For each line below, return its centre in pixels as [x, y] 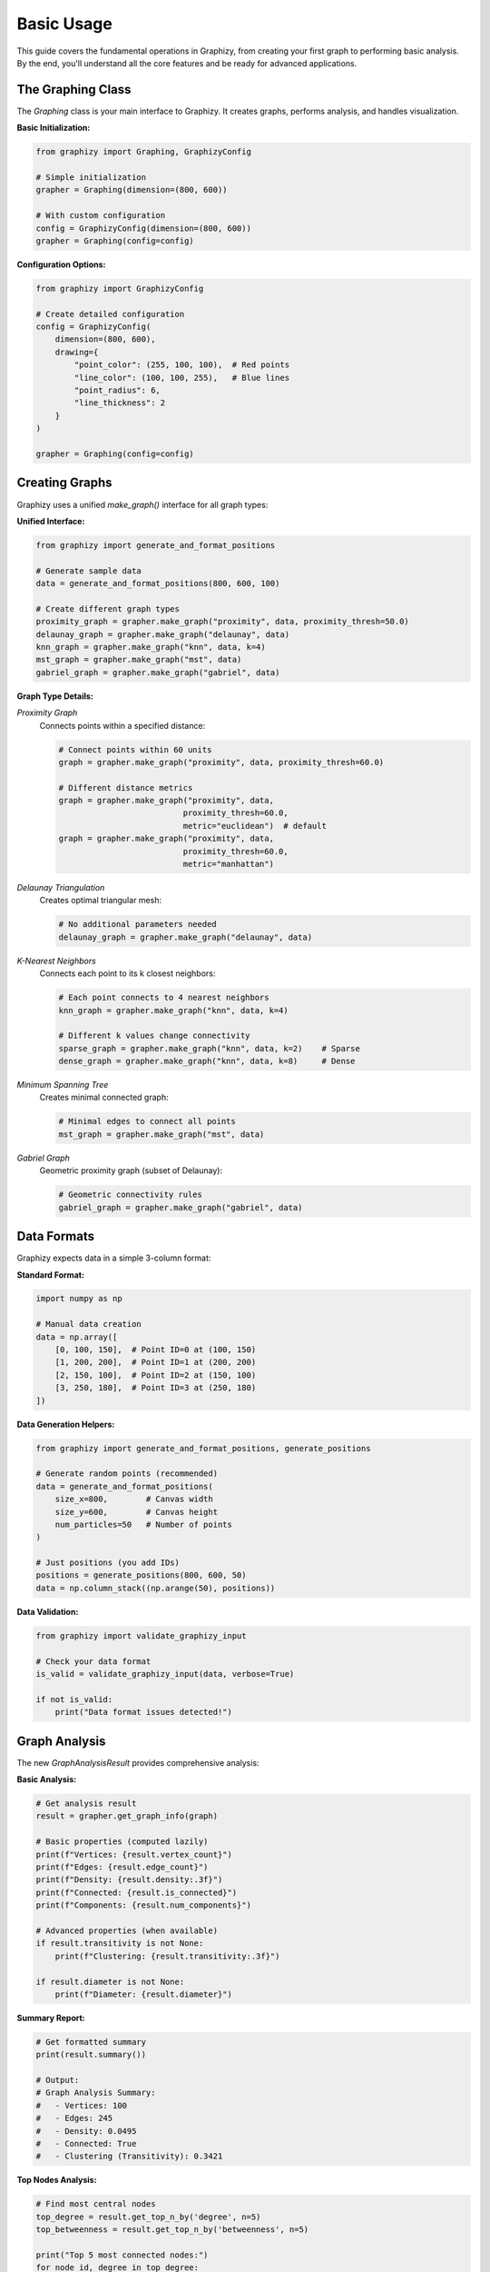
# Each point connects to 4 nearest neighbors [164, 998]
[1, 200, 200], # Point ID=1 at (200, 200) [156, 1362]
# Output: [58, 2080]
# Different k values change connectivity [154, 1036]
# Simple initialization [91, 177]
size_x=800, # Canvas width [134, 1499]
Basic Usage [64, 24]
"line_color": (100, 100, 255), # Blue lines [182, 378]
